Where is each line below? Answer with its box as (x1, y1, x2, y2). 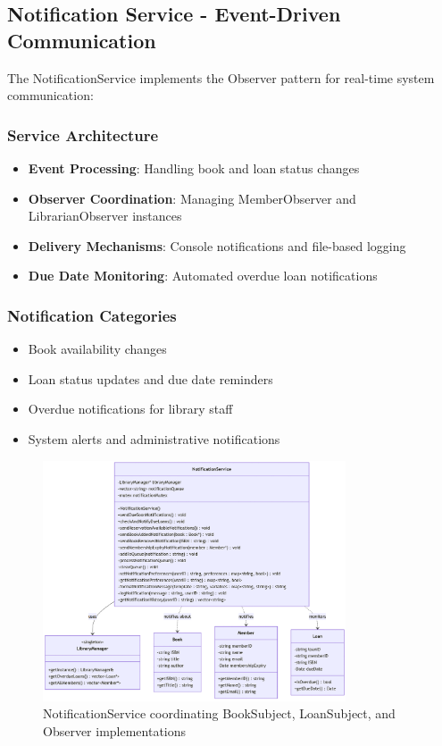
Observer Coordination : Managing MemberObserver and (28, 189, 356, 207)
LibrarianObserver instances (28, 206, 182, 225)
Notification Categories (7, 304, 177, 326)
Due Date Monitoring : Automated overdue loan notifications (28, 266, 378, 285)
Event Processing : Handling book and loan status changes (28, 159, 360, 177)
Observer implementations (43, 722, 187, 741)
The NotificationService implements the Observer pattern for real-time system (7, 68, 435, 87)
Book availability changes (28, 339, 167, 358)
